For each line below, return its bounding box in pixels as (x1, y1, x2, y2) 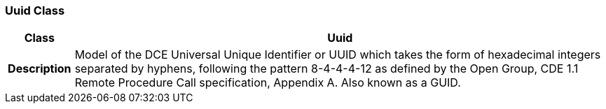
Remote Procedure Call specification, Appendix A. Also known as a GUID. (74, 75, 461, 90)
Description (8, 61, 71, 76)
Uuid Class (5, 3, 65, 17)
